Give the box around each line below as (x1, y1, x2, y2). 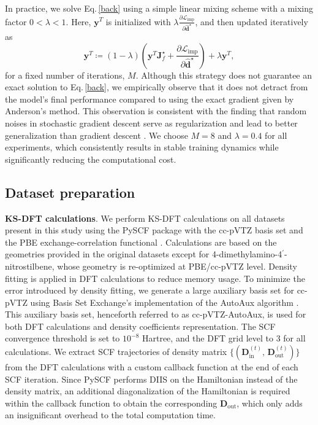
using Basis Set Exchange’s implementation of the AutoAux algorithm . (30, 295, 299, 308)
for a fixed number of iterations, (5, 68, 125, 81)
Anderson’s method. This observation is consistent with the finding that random (5, 104, 307, 117)
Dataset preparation (5, 182, 135, 201)
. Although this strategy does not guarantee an (135, 68, 312, 81)
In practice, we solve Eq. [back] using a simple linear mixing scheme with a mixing (5, 2, 313, 14)
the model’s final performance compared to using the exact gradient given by (5, 92, 294, 105)
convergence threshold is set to (5, 332, 120, 345)
